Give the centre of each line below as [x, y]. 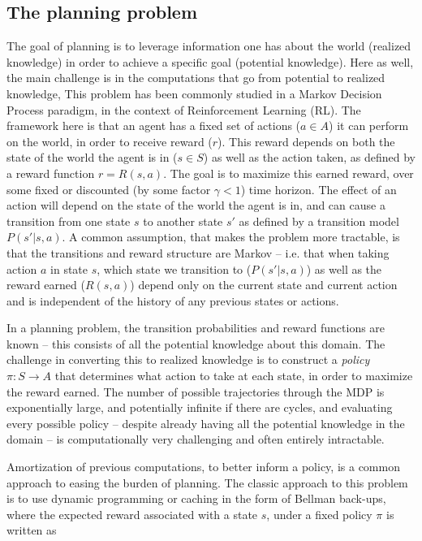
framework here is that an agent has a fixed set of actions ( [154, 126]
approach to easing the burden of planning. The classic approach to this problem [207, 482]
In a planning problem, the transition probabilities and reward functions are [196, 328]
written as [32, 530]
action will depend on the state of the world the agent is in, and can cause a [196, 205]
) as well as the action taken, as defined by [309, 157]
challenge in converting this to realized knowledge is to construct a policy [188, 359]
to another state [183, 221]
